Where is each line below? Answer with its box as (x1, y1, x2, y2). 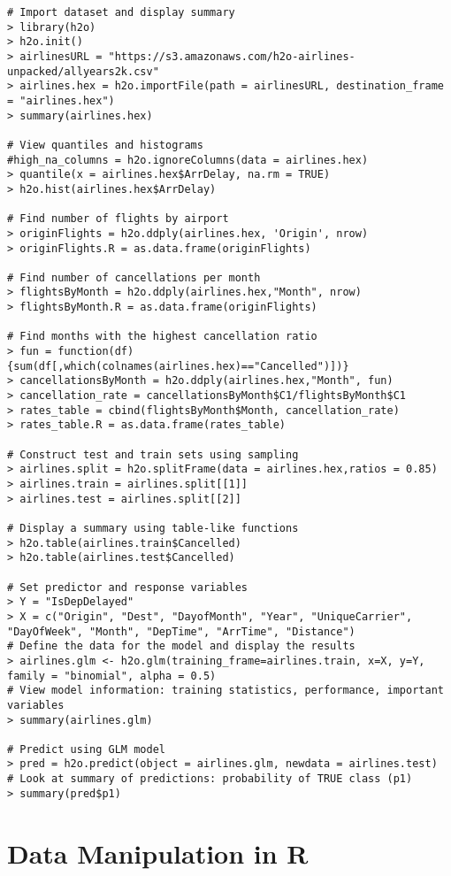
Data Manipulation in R (7, 834, 309, 871)
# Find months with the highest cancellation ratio (7, 330, 317, 343)
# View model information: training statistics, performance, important (7, 684, 444, 697)
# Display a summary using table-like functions (7, 521, 299, 534)
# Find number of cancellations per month (7, 271, 261, 284)
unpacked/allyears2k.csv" (7, 65, 159, 78)
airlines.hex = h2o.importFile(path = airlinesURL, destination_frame (19, 80, 444, 93)
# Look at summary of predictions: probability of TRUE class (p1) (7, 772, 413, 786)
